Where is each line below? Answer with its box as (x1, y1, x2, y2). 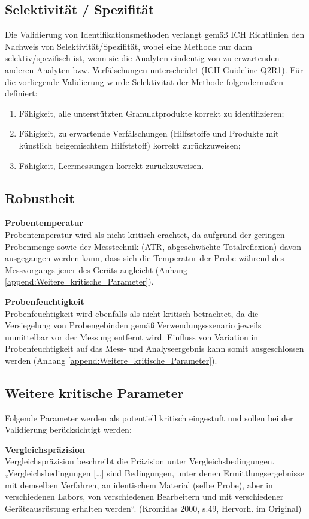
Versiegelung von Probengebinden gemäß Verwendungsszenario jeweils (5, 319, 262, 331)
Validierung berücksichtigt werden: (5, 423, 132, 436)
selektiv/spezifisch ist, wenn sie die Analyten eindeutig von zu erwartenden (5, 52, 280, 64)
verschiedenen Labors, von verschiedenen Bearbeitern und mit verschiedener (5, 490, 284, 503)
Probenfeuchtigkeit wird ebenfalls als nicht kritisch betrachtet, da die (5, 307, 259, 319)
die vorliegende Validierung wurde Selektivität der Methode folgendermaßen (5, 75, 283, 87)
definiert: (5, 87, 38, 99)
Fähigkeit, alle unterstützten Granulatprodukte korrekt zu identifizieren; (19, 107, 284, 119)
